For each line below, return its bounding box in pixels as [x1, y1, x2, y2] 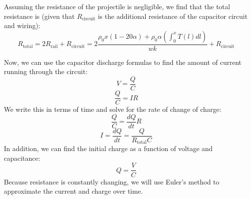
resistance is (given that [4, 11, 75, 21]
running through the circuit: [4, 66, 88, 77]
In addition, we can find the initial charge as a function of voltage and [4, 143, 213, 153]
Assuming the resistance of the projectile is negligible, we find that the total [4, 1, 230, 11]
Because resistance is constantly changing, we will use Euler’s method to [4, 176, 219, 186]
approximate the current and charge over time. [4, 186, 143, 196]
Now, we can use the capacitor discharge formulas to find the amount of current [4, 57, 242, 67]
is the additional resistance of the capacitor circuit [98, 11, 248, 21]
